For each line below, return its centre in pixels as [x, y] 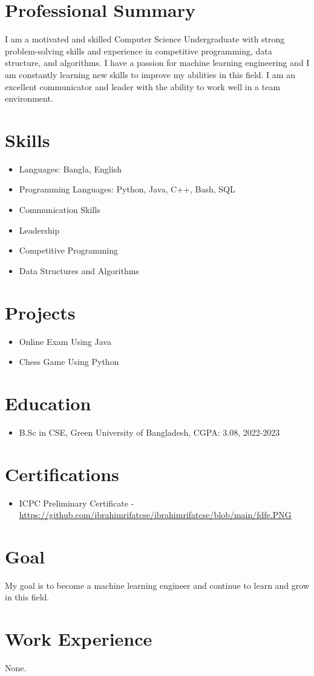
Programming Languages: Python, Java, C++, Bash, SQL [127, 189]
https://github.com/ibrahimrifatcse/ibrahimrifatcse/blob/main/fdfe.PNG [155, 515]
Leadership [39, 230]
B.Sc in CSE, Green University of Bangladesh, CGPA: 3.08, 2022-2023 [149, 432]
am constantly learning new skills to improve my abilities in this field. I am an [150, 74]
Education [48, 403]
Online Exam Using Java [65, 341]
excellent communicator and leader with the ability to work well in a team [143, 86]
